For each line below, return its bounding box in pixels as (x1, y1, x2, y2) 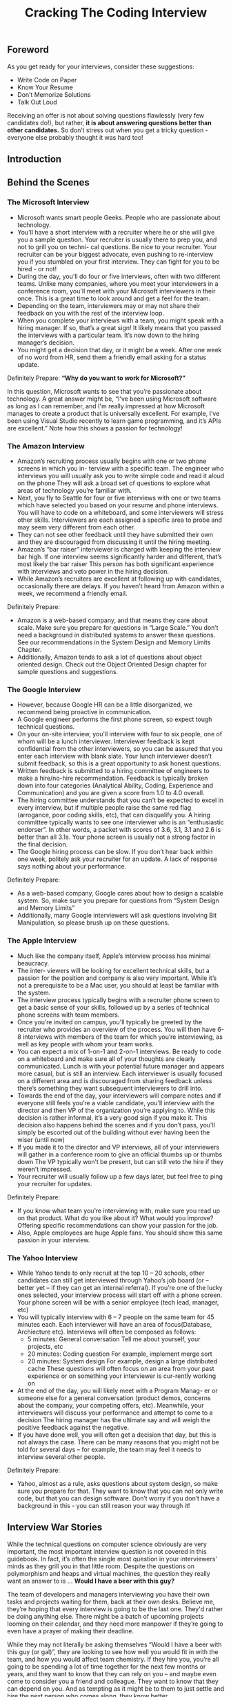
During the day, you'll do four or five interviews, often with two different (17, 272, 221, 280)
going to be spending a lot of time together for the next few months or (7, 1662, 206, 1671)
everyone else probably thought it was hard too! (7, 133, 143, 141)
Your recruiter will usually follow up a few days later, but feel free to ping (17, 1172, 223, 1181)
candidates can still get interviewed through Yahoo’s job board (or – (17, 1276, 209, 1285)
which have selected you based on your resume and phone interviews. (17, 500, 219, 509)
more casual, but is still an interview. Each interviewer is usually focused (17, 1069, 223, 1078)
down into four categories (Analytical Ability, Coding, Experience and (17, 781, 214, 790)
